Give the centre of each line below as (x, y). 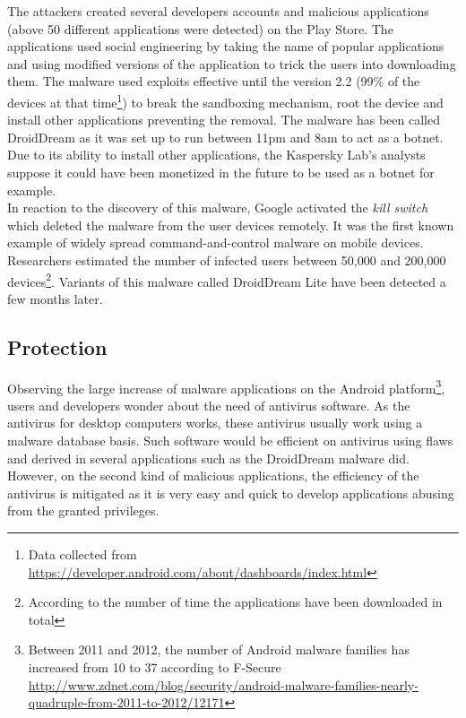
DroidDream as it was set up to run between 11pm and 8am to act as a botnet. (225, 137)
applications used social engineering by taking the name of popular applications (226, 46)
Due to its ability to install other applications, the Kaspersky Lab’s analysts (216, 155)
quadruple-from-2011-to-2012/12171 (126, 702)
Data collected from (82, 554)
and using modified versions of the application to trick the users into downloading (232, 63)
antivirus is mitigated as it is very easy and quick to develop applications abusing (231, 493)
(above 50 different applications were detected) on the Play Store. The (200, 28)
